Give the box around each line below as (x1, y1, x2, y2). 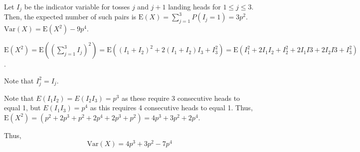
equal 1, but (4, 102, 41, 113)
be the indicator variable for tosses (24, 1, 130, 11)
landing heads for (168, 1, 221, 11)
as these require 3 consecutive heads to (121, 92, 240, 103)
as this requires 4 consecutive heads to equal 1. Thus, (90, 102, 253, 113)
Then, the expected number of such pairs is (4, 11, 137, 22)
